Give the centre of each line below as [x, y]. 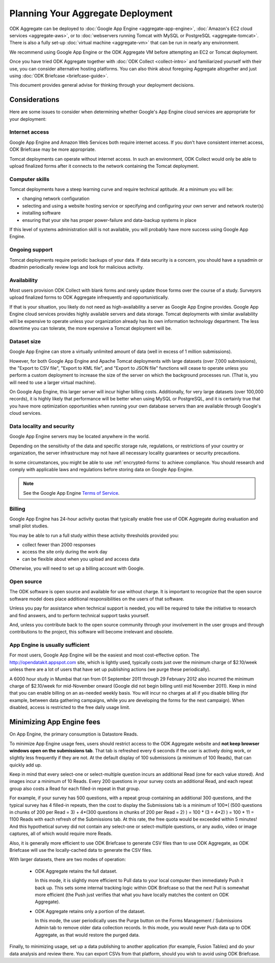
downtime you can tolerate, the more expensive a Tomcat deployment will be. [91, 328]
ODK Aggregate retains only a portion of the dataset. [90, 911]
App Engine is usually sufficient [49, 645]
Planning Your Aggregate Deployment [91, 13]
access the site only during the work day [65, 552]
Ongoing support [31, 250]
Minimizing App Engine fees [55, 722]
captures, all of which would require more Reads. [61, 833]
